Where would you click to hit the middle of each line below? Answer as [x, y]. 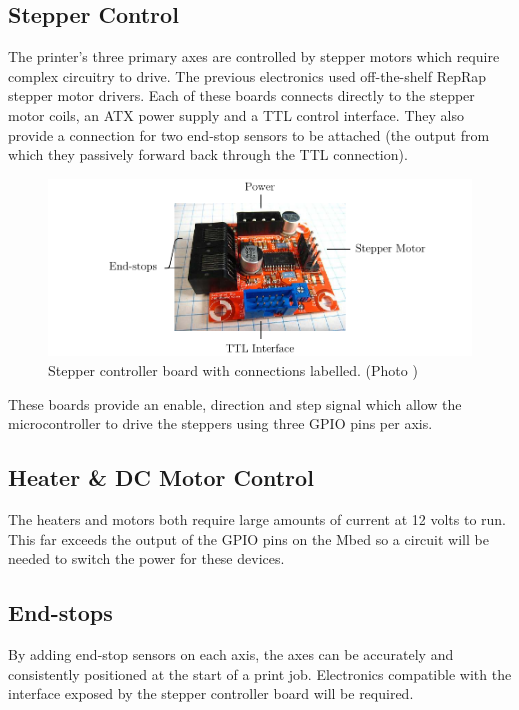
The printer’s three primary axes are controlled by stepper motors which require [254, 56]
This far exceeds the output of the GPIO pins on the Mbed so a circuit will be [248, 538]
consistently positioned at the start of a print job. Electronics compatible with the [260, 673]
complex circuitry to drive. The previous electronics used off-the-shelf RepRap [247, 75]
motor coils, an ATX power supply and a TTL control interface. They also [236, 114]
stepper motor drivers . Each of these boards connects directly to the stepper [241, 95]
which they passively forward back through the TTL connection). [208, 154]
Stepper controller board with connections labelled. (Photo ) [233, 370]
